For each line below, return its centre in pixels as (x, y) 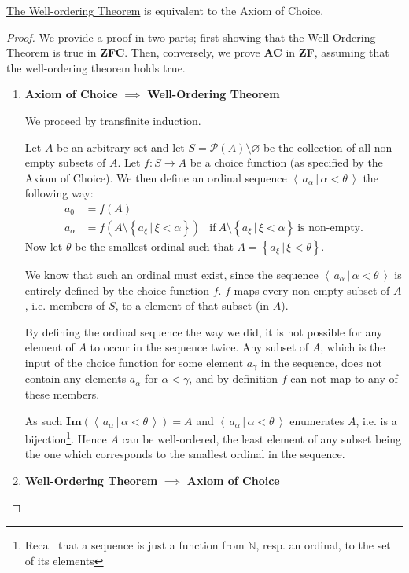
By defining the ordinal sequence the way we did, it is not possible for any (204, 331)
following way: (59, 193)
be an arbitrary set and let (121, 147)
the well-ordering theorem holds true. (96, 67)
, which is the (353, 347)
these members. (62, 394)
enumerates (317, 420)
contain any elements (76, 378)
